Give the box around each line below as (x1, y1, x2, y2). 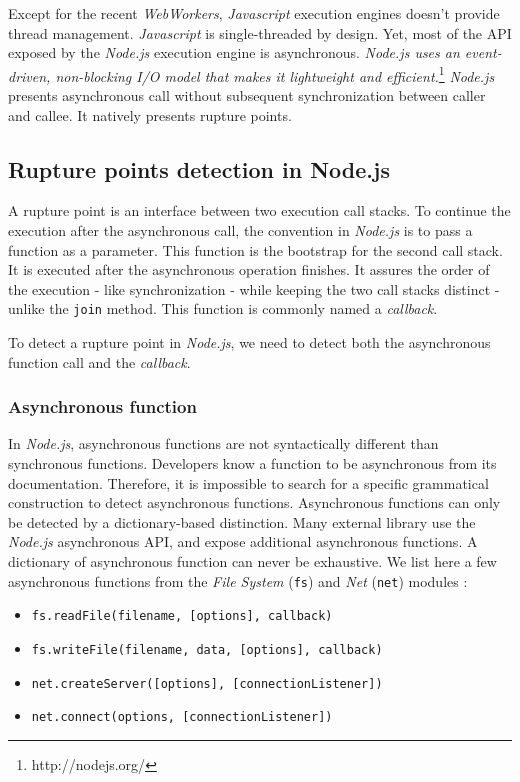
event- (464, 42, 502, 63)
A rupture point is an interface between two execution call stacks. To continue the (8, 200, 511, 221)
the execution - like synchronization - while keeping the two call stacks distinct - (8, 278, 500, 299)
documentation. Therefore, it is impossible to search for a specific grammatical (8, 472, 489, 493)
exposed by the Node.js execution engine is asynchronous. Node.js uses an (8, 42, 460, 63)
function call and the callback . (8, 351, 191, 372)
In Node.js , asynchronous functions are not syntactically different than (8, 433, 439, 454)
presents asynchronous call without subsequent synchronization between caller (8, 85, 486, 106)
